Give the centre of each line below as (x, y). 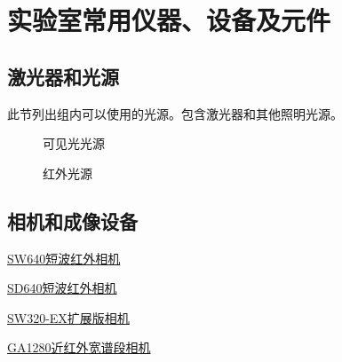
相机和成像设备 (72, 220)
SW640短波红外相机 (64, 258)
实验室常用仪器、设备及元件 (169, 20)
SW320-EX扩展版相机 (68, 317)
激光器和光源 (63, 76)
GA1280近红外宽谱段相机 (79, 347)
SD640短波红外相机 (62, 288)
